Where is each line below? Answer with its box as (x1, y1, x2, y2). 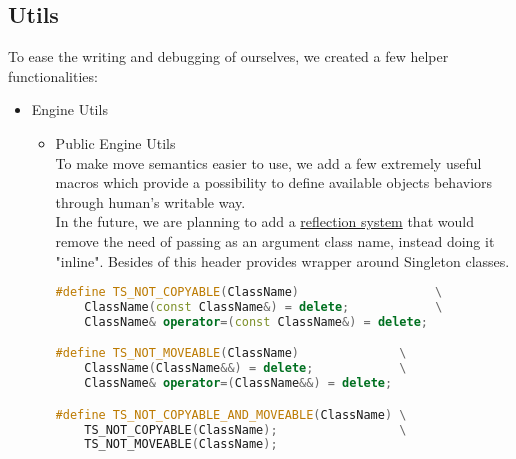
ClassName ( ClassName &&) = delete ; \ (84, 361, 407, 376)
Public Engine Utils (55, 132, 176, 153)
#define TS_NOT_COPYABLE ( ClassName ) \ (55, 285, 443, 300)
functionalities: (8, 65, 98, 86)
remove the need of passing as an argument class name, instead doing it (55, 230, 495, 251)
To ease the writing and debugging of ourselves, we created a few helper (8, 46, 449, 67)
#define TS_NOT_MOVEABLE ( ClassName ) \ (55, 346, 407, 361)
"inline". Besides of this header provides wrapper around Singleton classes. (55, 250, 510, 271)
